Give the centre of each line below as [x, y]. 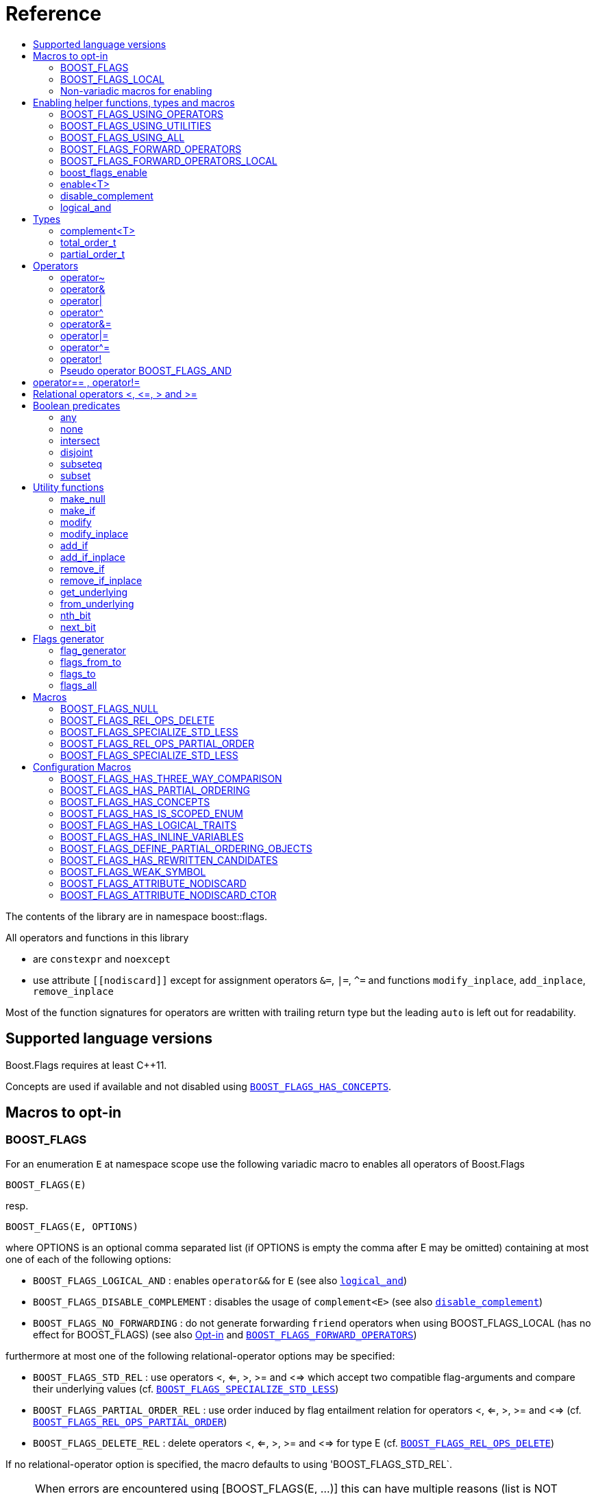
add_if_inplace [93, 557]
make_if [78, 510]
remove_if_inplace [101, 580]
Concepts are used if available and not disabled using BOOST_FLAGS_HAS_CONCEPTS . [199, 1086]
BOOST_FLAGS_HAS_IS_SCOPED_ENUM [152, 813]
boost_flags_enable [104, 172]
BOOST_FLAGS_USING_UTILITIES [136, 125]
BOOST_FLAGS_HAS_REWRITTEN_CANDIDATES [169, 860]
